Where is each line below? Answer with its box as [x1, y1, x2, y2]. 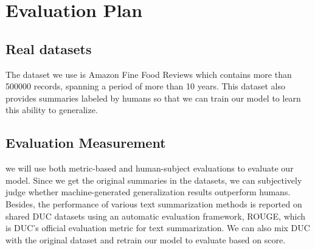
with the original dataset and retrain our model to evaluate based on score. [5, 233, 286, 246]
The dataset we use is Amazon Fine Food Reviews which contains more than [5, 68, 292, 80]
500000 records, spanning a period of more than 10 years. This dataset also [5, 80, 285, 92]
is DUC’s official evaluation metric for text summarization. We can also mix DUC [5, 221, 310, 234]
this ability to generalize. [5, 103, 98, 116]
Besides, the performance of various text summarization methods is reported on [5, 197, 302, 210]
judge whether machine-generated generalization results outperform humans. [5, 186, 291, 198]
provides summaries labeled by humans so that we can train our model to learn [5, 91, 301, 104]
